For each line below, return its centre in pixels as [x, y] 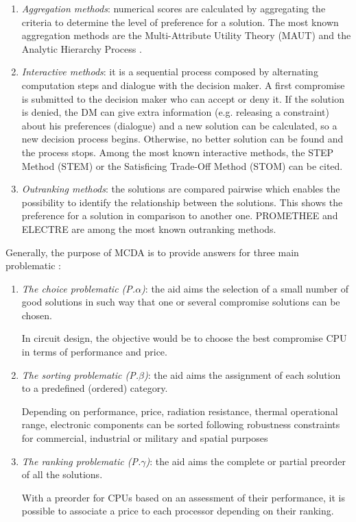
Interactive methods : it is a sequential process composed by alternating [170, 72]
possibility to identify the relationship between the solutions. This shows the [182, 202]
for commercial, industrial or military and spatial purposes [145, 438]
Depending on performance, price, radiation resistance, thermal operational [180, 411]
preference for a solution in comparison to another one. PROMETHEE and [180, 215]
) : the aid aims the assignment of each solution [242, 374]
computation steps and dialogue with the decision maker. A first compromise [183, 85]
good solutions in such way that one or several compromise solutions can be [181, 302]
